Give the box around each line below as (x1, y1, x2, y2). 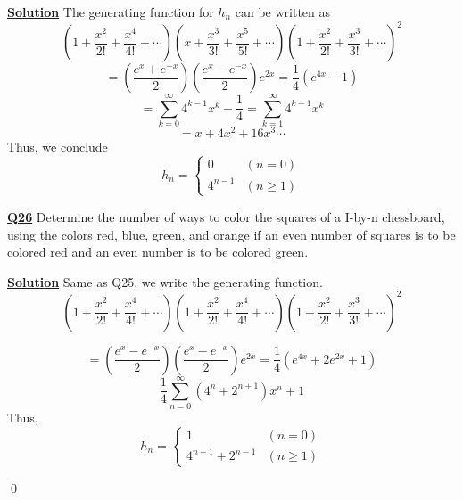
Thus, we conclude (7, 137, 108, 156)
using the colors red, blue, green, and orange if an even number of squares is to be (7, 225, 456, 243)
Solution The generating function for (7, 3, 214, 20)
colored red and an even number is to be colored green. (7, 242, 309, 261)
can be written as (235, 3, 331, 20)
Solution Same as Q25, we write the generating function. (7, 272, 323, 291)
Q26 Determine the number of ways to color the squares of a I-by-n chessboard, (7, 207, 445, 225)
